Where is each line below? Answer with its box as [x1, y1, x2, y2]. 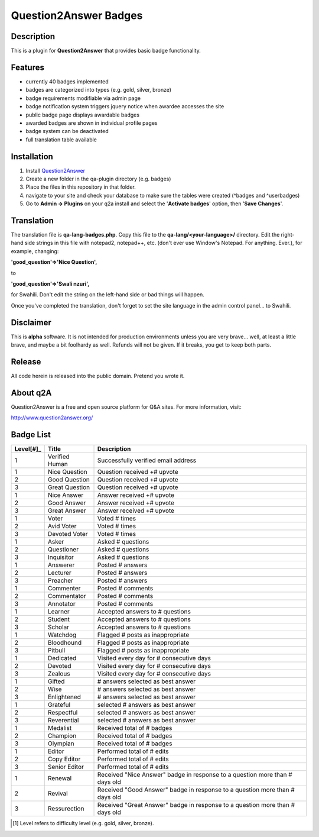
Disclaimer [11, 317, 51, 328]
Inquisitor [47, 553, 74, 561]
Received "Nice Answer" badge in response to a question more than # [97, 771, 292, 779]
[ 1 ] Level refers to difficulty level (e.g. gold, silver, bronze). [12, 820, 154, 827]
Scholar [47, 623, 70, 631]
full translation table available [25, 136, 97, 143]
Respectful [47, 709, 78, 717]
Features [11, 62, 44, 72]
